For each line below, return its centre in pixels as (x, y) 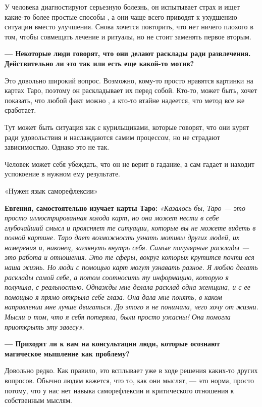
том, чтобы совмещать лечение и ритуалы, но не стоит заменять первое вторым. (128, 36)
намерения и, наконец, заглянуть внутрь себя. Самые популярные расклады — (127, 247)
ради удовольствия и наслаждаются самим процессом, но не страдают (112, 137)
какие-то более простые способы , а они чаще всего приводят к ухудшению (121, 16)
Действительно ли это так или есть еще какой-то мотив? (99, 63)
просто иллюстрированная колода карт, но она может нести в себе (112, 218)
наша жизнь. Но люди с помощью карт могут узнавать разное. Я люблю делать (131, 267)
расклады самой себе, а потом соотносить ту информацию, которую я (117, 277)
